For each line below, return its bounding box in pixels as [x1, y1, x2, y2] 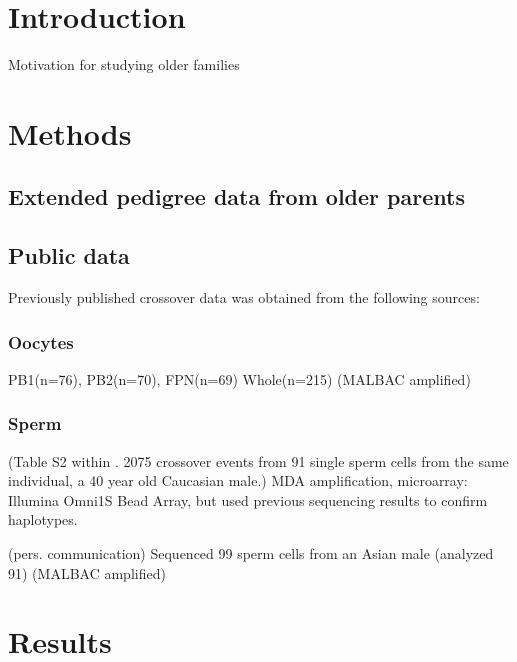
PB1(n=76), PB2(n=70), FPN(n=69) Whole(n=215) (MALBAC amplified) [8, 368, 471, 389]
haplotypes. [8, 509, 78, 530]
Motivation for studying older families [8, 54, 240, 75]
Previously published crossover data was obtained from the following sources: [8, 287, 480, 308]
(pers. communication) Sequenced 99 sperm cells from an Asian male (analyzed [8, 543, 494, 564]
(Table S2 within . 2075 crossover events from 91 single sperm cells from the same [8, 450, 509, 471]
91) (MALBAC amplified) [8, 562, 166, 583]
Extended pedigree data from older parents [8, 181, 465, 212]
